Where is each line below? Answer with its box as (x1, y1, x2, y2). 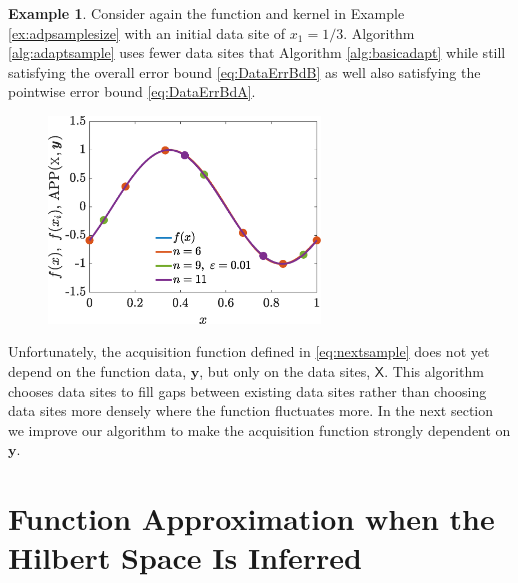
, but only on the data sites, (199, 361, 371, 382)
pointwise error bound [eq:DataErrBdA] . (8, 81, 256, 102)
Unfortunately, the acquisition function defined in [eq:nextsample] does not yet (8, 341, 490, 362)
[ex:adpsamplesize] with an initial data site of (8, 22, 286, 43)
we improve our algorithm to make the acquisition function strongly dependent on (8, 419, 511, 440)
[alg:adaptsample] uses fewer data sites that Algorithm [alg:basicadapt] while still (8, 42, 506, 63)
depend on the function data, (8, 361, 187, 382)
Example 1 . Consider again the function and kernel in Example (8, 3, 405, 23)
